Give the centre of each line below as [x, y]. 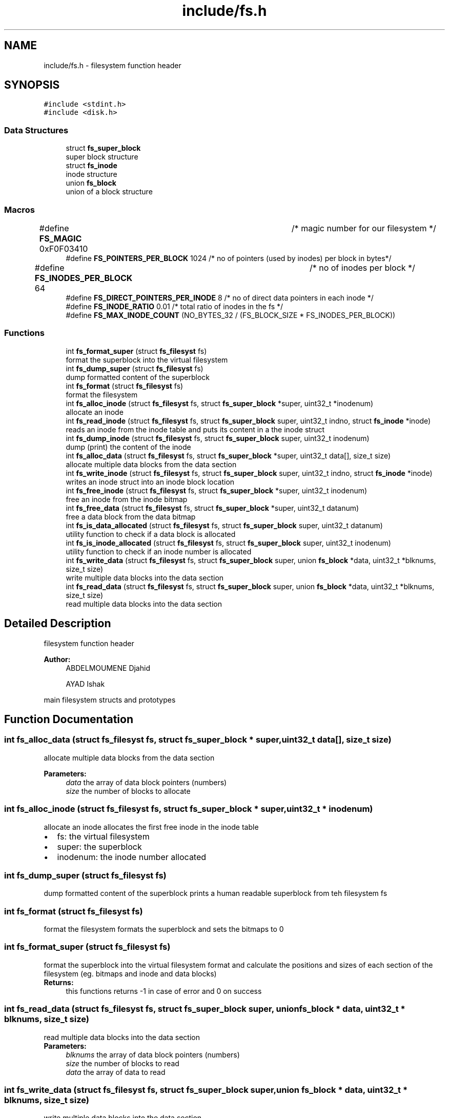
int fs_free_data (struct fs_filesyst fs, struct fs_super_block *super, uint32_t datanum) [212, 508]
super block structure [102, 157]
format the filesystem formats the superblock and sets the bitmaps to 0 [164, 929]
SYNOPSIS [32, 85]
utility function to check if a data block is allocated [151, 534]
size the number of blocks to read [123, 1063]
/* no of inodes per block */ [362, 267]
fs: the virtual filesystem [103, 836]
